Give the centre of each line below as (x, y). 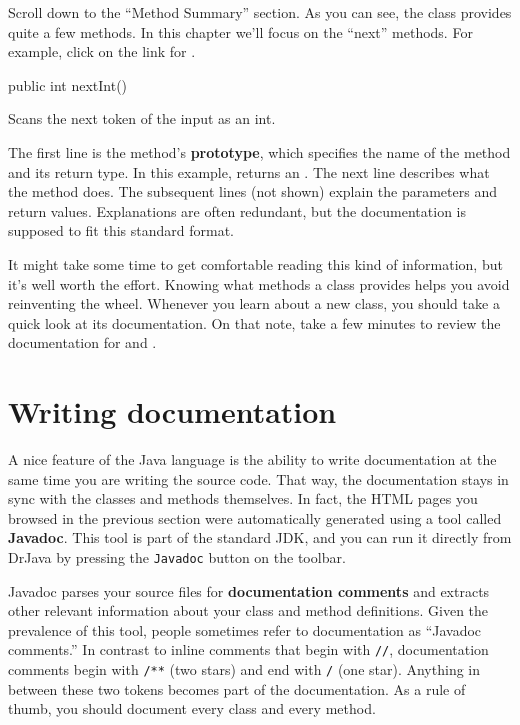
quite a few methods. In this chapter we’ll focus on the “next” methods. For (240, 31)
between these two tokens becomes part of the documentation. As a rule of (237, 688)
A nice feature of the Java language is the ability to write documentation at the (252, 459)
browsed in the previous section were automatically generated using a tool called (255, 517)
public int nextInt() (68, 84)
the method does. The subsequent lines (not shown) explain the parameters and (252, 191)
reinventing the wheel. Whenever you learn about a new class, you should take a (254, 303)
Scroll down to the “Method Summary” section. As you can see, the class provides (260, 12)
